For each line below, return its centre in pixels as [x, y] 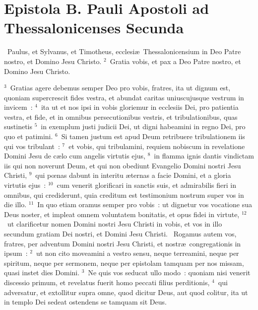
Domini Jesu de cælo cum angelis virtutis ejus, [75, 156]
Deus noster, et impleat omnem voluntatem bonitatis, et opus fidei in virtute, [122, 214]
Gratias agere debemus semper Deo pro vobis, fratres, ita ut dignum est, [120, 88]
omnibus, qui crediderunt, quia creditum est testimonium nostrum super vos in [124, 194]
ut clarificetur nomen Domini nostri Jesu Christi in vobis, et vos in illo [115, 224]
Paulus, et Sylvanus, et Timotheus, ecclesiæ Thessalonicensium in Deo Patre [124, 51]
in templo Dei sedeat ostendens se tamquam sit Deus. [85, 302]
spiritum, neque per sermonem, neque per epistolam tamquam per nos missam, [124, 263]
